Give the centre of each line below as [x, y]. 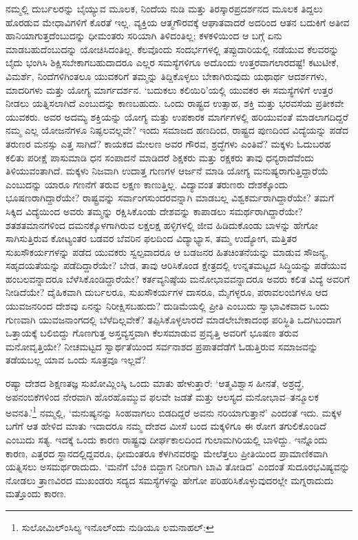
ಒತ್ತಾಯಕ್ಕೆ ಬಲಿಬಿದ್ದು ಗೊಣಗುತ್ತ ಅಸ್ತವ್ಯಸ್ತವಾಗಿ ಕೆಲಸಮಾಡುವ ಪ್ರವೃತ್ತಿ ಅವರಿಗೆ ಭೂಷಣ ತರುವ [152, 333]
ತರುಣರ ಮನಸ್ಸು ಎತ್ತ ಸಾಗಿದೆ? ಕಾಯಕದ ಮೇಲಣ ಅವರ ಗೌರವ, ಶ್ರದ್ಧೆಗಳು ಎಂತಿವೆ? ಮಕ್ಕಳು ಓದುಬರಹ [168, 143]
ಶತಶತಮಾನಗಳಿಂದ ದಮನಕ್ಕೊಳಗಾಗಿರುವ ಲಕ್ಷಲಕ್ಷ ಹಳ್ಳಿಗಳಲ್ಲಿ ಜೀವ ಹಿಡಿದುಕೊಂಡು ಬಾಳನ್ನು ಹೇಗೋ [162, 224]
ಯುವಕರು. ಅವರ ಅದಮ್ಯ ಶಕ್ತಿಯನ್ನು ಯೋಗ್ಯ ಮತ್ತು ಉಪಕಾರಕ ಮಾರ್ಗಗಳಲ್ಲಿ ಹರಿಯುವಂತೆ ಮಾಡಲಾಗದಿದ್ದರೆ [177, 116]
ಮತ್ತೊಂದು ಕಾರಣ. [36, 493]
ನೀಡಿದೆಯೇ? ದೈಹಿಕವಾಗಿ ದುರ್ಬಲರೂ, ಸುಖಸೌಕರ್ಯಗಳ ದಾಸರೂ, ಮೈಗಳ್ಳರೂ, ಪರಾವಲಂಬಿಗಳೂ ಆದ [167, 292]
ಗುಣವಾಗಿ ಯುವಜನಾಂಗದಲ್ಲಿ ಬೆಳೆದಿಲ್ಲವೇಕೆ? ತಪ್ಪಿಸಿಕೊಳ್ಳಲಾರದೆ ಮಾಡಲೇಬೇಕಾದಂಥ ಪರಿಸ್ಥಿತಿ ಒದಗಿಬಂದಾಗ [173, 319]
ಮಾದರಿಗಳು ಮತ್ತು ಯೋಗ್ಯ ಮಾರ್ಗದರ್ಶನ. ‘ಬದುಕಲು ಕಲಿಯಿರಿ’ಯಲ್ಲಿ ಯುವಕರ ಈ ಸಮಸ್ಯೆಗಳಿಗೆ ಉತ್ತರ [169, 89]
